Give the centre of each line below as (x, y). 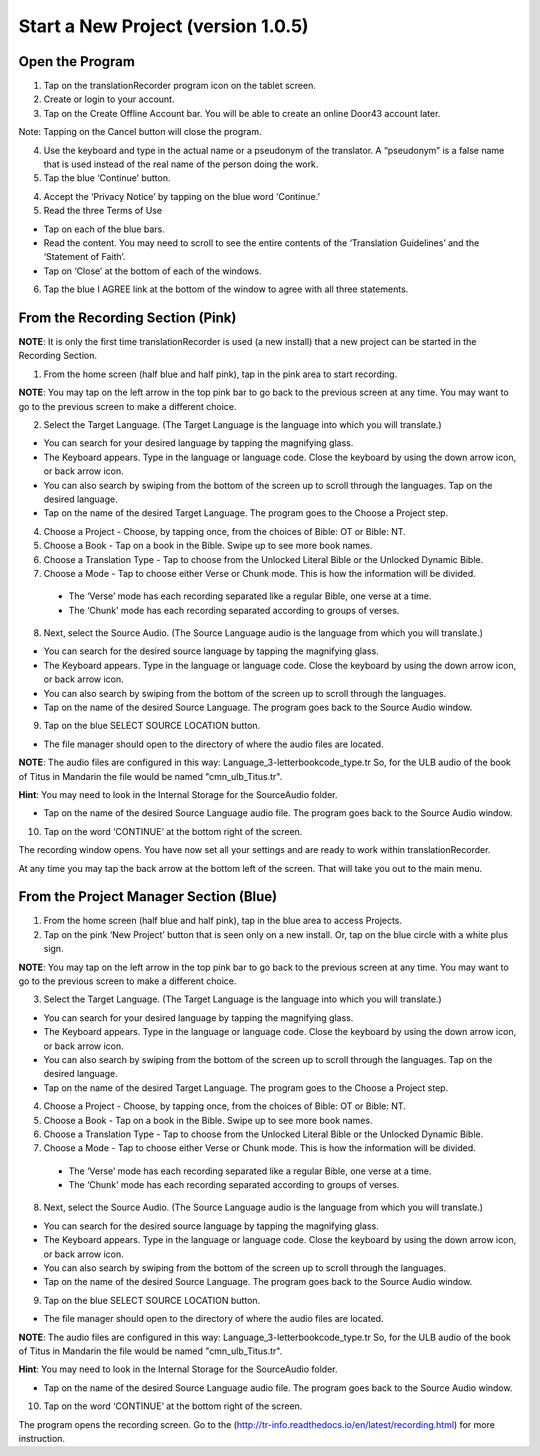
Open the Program (76, 61)
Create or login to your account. (109, 99)
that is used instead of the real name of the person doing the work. (181, 164)
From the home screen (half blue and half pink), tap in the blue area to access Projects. (223, 921)
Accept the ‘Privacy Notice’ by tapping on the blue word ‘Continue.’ (181, 196)
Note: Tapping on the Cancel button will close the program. (140, 132)
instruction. (41, 1438)
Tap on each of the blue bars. (104, 229)
